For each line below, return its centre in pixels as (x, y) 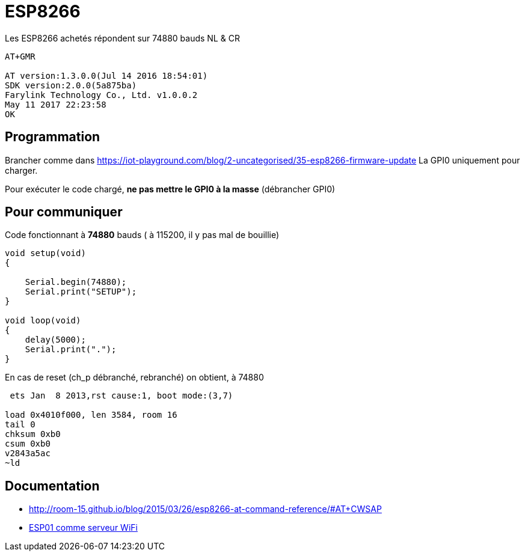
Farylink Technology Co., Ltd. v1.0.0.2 (101, 95)
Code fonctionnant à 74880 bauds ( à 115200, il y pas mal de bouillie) (142, 235)
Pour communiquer (64, 212)
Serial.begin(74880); (76, 282)
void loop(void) (43, 321)
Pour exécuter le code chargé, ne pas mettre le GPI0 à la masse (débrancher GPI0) (170, 189)
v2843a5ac (28, 454)
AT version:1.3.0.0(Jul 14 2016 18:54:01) (106, 75)
